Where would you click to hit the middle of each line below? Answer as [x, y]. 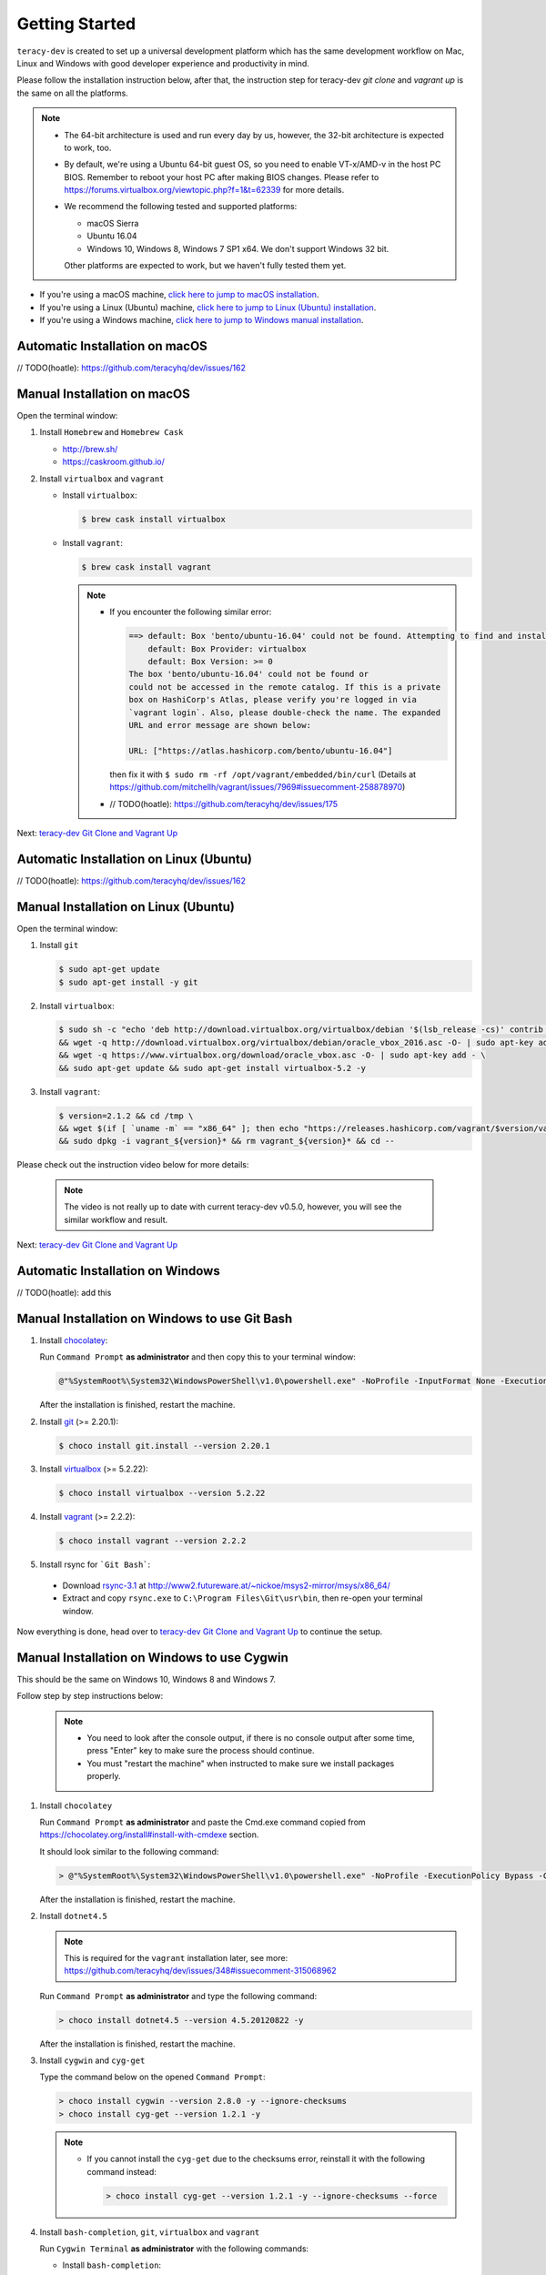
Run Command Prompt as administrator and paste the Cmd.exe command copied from [202, 1822]
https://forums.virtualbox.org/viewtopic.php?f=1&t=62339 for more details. [204, 190]
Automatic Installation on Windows [118, 1271]
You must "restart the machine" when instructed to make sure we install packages [241, 1763]
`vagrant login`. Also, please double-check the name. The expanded [285, 713]
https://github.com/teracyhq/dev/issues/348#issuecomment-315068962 [200, 1971]
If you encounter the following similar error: [191, 612]
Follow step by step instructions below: [90, 1696]
